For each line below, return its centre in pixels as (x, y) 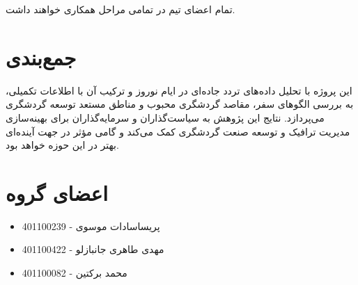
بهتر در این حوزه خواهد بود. (62, 145)
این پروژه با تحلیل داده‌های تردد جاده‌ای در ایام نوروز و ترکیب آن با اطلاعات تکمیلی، (179, 90)
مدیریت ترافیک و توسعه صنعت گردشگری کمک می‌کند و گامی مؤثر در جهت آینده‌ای (178, 131)
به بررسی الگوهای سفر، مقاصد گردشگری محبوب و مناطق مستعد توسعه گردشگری (180, 104)
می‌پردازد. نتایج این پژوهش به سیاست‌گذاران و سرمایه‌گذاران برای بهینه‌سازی (165, 117)
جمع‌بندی (41, 57)
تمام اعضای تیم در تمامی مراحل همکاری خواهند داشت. (120, 9)
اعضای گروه (57, 192)
